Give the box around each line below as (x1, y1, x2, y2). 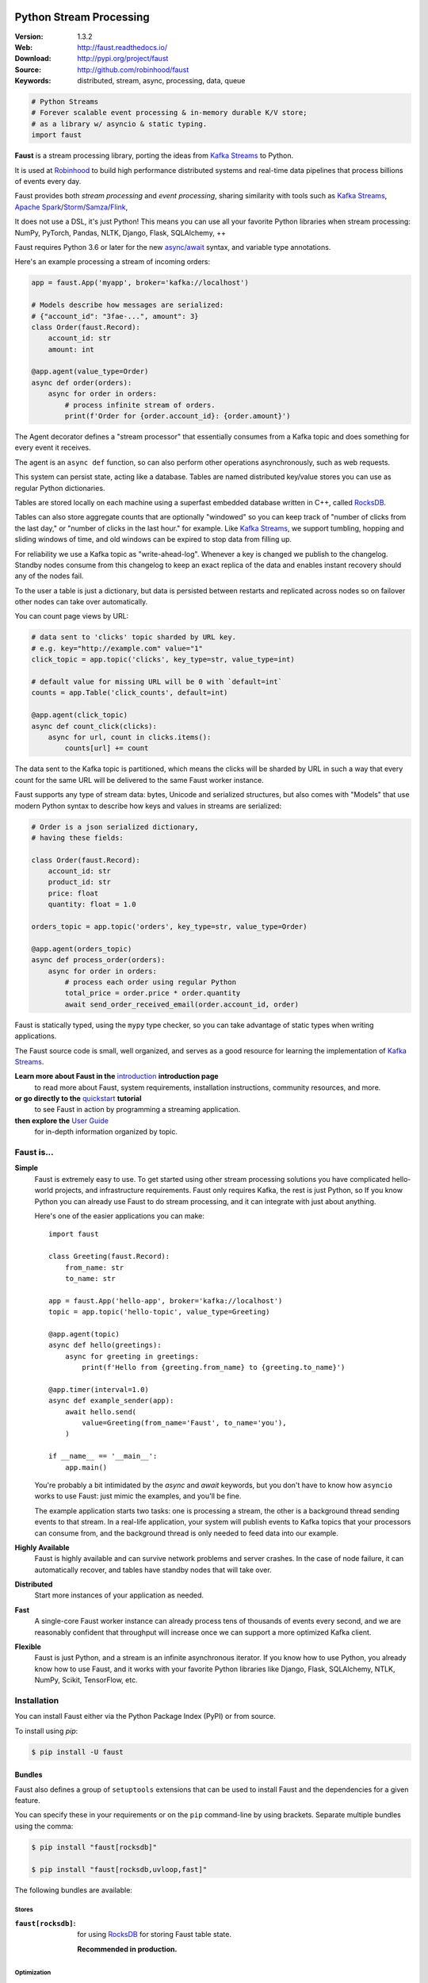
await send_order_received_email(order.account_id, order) (64, 999, 300, 1009)
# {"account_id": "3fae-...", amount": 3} (31, 312, 199, 320)
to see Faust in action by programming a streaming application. (34, 1105, 241, 1114)
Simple (14, 1163, 39, 1173)
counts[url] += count (64, 744, 149, 753)
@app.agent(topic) (48, 1329, 120, 1338)
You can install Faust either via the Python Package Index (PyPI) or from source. (14, 1712, 277, 1721)
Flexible (14, 1642, 41, 1651)
